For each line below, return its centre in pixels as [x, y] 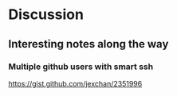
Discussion [46, 15]
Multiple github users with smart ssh [81, 67]
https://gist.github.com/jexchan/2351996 [75, 83]
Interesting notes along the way [88, 44]
